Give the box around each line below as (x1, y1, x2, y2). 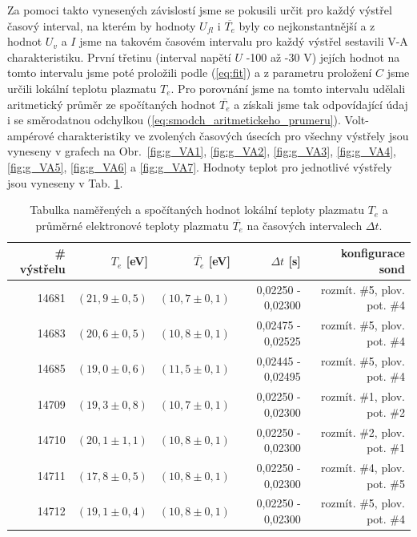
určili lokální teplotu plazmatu (7, 79, 157, 96)
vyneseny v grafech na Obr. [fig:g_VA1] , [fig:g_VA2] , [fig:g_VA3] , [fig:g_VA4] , (7, 143, 396, 159)
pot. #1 (367, 439, 405, 456)
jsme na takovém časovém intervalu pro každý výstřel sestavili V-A (79, 33, 408, 50)
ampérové (7, 127, 54, 143)
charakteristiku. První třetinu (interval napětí (7, 48, 231, 65)
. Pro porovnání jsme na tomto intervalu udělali (170, 79, 406, 96)
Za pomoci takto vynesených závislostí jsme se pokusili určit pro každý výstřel (7, 2, 392, 18)
